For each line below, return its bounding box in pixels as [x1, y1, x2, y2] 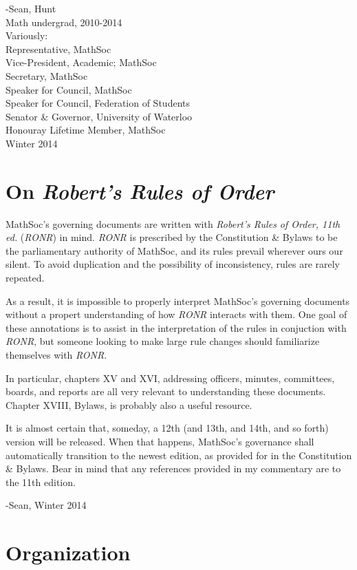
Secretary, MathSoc [6, 68, 88, 83]
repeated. [6, 271, 45, 285]
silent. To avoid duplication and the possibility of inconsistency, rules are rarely [6, 257, 340, 271]
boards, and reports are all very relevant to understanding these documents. [6, 384, 326, 399]
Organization [6, 538, 131, 567]
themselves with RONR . [6, 348, 107, 361]
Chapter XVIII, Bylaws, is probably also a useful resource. [6, 397, 252, 412]
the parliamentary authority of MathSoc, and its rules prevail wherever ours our [6, 243, 343, 257]
